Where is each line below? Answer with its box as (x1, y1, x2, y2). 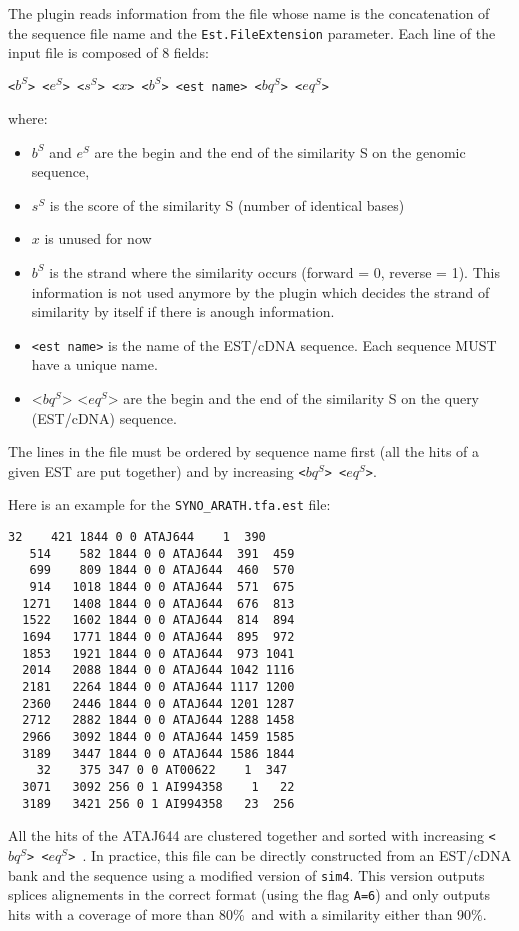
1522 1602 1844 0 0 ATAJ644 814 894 (22, 613, 295, 628)
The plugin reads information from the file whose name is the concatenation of (8, 3, 490, 23)
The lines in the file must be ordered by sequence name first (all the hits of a (8, 441, 480, 462)
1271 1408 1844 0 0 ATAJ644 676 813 (22, 596, 295, 611)
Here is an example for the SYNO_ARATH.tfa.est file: (8, 494, 331, 515)
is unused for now (44, 228, 152, 249)
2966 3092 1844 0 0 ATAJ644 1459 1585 (22, 729, 295, 744)
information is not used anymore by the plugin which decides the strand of (31, 281, 490, 302)
